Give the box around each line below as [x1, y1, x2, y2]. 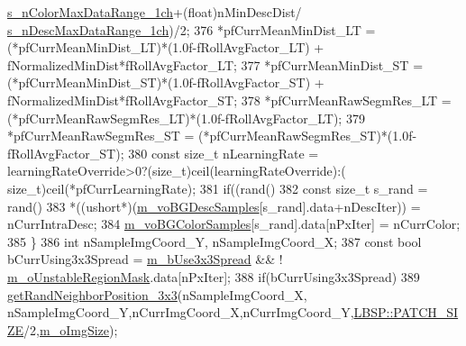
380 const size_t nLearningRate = [128, 143, 319, 162]
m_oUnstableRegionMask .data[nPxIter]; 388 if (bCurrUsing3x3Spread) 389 [7, 267, 420, 286]
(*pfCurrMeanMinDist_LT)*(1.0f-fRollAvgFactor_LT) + [7, 38, 324, 57]
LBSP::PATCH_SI [353, 303, 459, 322]
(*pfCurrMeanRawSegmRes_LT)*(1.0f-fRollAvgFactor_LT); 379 [7, 108, 365, 127]
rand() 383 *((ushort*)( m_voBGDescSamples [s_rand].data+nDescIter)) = [7, 196, 421, 215]
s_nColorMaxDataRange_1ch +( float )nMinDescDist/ [7, 3, 302, 21]
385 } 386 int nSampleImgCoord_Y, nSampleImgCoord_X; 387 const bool [7, 232, 422, 250]
